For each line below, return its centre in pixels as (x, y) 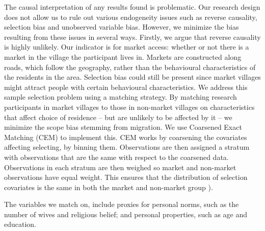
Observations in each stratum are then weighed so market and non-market (120, 167)
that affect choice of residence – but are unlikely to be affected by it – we (118, 117)
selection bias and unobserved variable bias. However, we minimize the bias (122, 27)
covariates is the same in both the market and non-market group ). (109, 187)
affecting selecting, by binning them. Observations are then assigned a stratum (127, 147)
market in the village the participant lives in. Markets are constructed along (123, 56)
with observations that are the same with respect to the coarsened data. (116, 157)
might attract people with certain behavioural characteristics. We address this (126, 87)
